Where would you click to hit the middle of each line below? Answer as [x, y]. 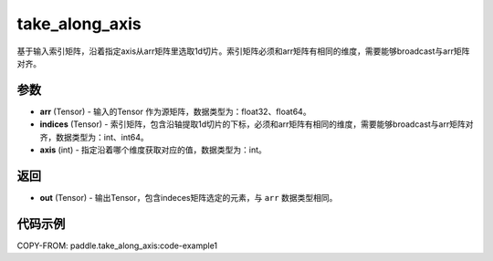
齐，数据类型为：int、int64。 [94, 137]
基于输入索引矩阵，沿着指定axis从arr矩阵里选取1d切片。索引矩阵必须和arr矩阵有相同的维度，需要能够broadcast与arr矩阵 [243, 51]
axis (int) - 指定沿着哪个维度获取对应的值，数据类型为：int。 [153, 150]
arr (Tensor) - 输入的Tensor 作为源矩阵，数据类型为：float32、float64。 [175, 111]
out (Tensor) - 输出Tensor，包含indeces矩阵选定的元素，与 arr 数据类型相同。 [189, 197]
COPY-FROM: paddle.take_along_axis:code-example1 [117, 245]
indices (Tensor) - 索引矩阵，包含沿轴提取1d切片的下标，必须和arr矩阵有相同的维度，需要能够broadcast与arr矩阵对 [257, 124]
